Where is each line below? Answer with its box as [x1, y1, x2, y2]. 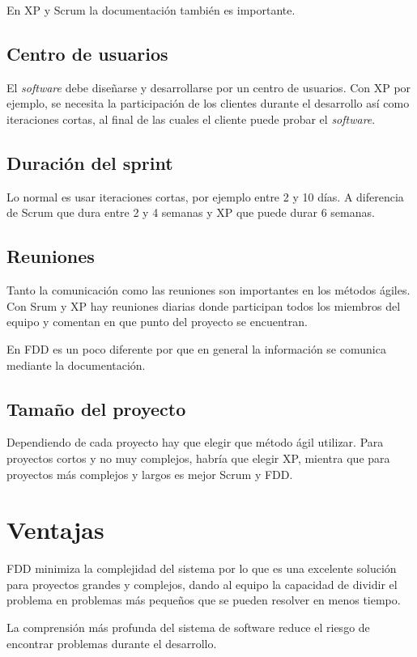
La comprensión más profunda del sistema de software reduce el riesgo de [6, 619, 370, 636]
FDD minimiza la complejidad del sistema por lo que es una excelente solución [6, 560, 397, 577]
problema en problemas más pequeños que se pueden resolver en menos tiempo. [6, 591, 401, 608]
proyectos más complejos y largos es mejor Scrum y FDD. [6, 465, 293, 482]
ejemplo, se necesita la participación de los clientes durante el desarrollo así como [6, 95, 410, 112]
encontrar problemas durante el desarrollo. [6, 634, 217, 651]
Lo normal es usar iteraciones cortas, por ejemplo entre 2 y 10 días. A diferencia [6, 188, 404, 205]
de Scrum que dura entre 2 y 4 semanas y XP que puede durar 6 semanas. [6, 204, 375, 221]
